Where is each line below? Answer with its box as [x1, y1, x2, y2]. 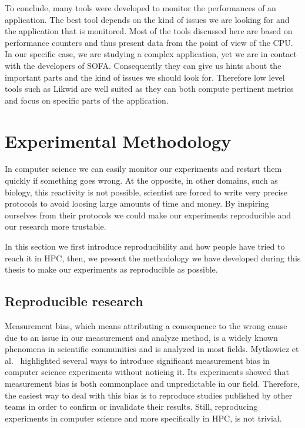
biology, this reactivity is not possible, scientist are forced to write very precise [5, 185, 288, 198]
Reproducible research [5, 292, 143, 310]
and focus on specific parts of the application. [5, 94, 169, 106]
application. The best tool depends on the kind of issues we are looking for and [5, 13, 290, 25]
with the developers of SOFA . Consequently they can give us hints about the [5, 59, 281, 71]
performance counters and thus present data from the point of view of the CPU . [5, 36, 293, 48]
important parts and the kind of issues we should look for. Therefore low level [5, 71, 285, 83]
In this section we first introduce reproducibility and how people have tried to [5, 240, 285, 253]
